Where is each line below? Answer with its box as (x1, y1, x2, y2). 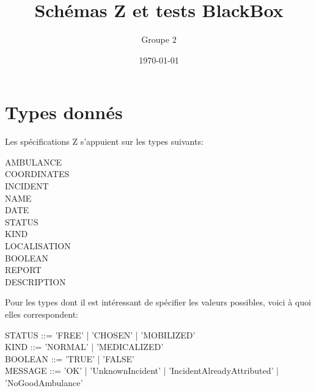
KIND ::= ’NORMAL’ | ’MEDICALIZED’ (5, 340, 164, 353)
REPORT (5, 263, 42, 276)
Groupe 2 (141, 33, 177, 46)
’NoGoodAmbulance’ (5, 376, 83, 389)
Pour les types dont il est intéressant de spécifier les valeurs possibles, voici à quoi (5, 296, 311, 309)
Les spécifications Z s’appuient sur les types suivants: (5, 135, 204, 148)
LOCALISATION (5, 239, 71, 252)
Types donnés (5, 100, 123, 125)
